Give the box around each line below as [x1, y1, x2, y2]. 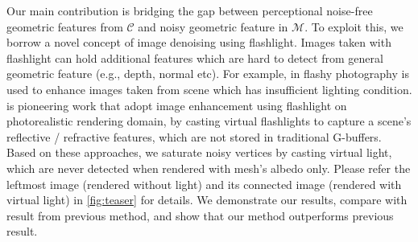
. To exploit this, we [304, 18, 404, 35]
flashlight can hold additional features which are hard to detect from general [6, 49, 383, 66]
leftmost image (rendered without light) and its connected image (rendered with [6, 175, 402, 192]
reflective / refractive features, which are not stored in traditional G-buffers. [6, 128, 382, 145]
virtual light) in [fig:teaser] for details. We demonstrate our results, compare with [6, 191, 408, 208]
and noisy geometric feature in [138, 18, 288, 35]
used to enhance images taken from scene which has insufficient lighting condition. [6, 80, 412, 97]
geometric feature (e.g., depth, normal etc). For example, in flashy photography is [6, 65, 409, 82]
